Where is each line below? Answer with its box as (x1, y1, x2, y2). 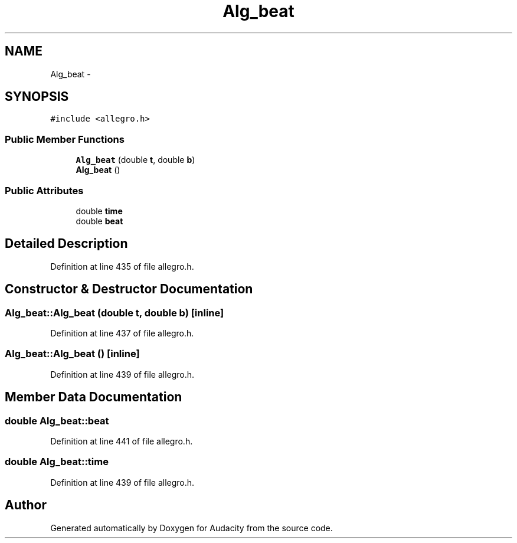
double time (76, 205, 123, 216)
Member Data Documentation (5, 390, 182, 405)
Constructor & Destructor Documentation (5, 282, 253, 297)
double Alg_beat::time (5, 456, 109, 468)
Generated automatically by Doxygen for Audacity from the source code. (50, 522, 333, 533)
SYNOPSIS (5, 89, 69, 104)
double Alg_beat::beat (5, 414, 109, 427)
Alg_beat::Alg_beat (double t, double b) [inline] (5, 306, 224, 319)
